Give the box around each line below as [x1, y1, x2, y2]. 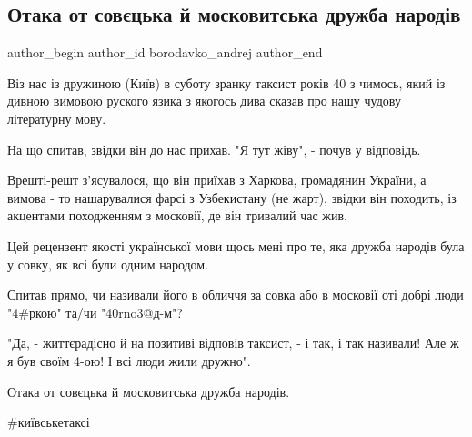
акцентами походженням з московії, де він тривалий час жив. [7, 206, 347, 225]
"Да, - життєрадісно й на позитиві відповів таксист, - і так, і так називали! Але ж [7, 333, 459, 352]
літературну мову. [7, 108, 106, 127]
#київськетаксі [7, 412, 90, 432]
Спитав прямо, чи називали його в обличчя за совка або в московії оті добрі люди [7, 285, 464, 304]
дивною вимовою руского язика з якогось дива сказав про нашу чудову [7, 91, 401, 110]
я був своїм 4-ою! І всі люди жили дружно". [7, 351, 251, 370]
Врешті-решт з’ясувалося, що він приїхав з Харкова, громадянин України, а [7, 170, 427, 189]
